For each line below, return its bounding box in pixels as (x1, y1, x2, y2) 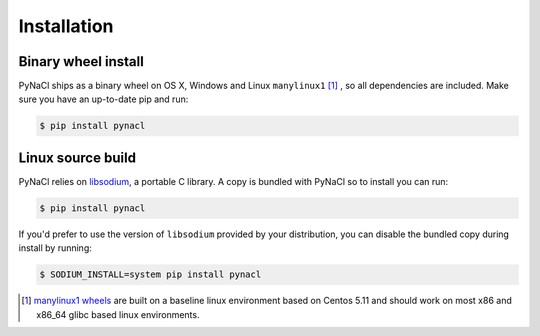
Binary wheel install (18, 53, 144, 70)
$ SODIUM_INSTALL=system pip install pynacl (39, 269, 262, 280)
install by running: (18, 242, 92, 254)
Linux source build (18, 149, 137, 166)
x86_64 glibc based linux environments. (36, 308, 200, 320)
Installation (18, 15, 114, 37)
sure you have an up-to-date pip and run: (18, 93, 189, 105)
